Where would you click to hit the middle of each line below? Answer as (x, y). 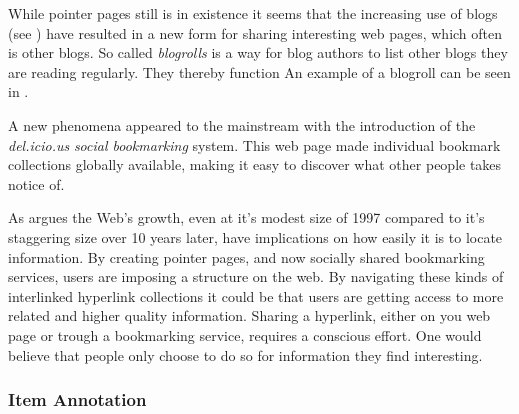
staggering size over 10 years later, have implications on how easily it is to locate (255, 236)
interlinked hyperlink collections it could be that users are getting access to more (256, 295)
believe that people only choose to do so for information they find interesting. (245, 354)
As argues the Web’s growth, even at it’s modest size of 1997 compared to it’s (246, 217)
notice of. (36, 183)
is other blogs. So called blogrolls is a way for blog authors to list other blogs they (258, 52)
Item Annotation (77, 399)
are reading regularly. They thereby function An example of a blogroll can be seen (259, 71)
